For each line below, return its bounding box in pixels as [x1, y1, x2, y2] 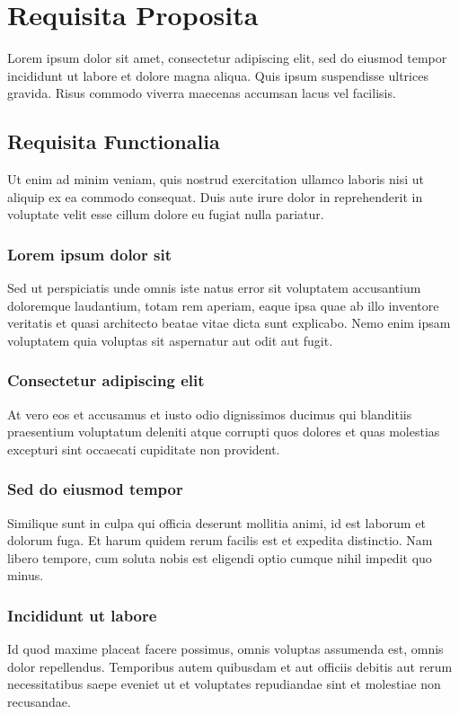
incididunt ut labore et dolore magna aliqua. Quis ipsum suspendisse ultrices [7, 66, 428, 84]
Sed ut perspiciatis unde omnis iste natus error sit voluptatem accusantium [7, 278, 421, 297]
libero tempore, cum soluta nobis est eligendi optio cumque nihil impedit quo [7, 548, 432, 567]
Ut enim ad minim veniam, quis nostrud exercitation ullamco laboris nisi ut [7, 170, 425, 189]
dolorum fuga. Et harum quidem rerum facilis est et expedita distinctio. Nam [7, 531, 433, 550]
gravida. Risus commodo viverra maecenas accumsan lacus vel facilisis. [7, 84, 396, 102]
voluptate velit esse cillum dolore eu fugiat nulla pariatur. [7, 205, 324, 224]
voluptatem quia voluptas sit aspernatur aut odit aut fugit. [7, 331, 333, 349]
